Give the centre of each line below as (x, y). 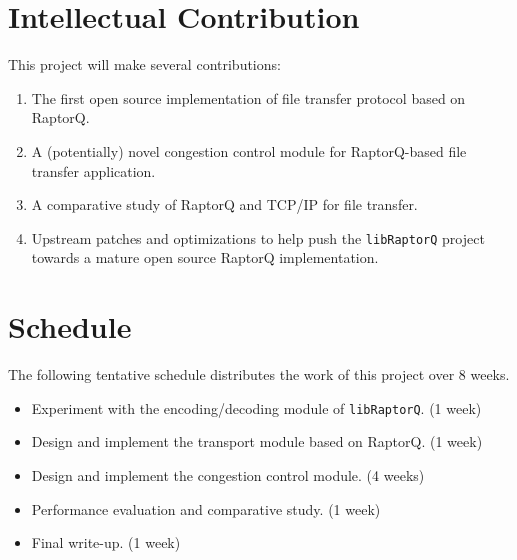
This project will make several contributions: (144, 64)
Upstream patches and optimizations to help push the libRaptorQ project (258, 237)
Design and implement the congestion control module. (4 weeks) (228, 474)
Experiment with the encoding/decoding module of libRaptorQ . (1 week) (256, 407)
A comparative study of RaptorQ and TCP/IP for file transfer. (224, 204)
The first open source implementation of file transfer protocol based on (248, 97)
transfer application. (93, 170)
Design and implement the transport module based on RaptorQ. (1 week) (257, 441)
